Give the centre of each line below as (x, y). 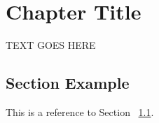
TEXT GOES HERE (51, 45)
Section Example (68, 83)
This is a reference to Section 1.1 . (80, 111)
